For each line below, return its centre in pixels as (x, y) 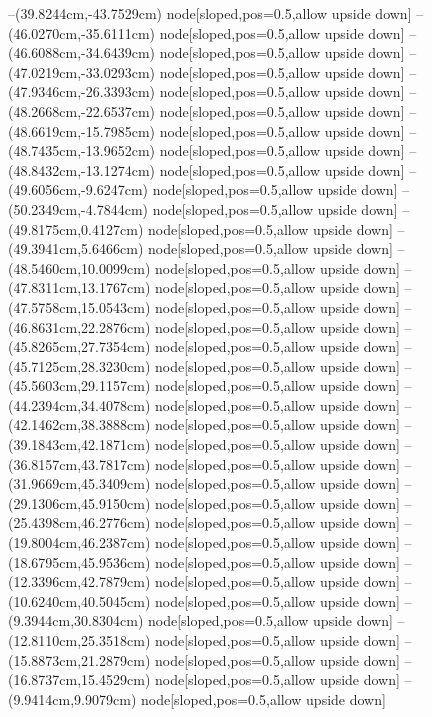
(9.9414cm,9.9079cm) (72, 698)
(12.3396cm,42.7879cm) (79, 581)
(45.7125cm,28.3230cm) (79, 365)
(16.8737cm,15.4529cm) (79, 679)
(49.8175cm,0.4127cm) (76, 228)
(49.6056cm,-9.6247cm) (78, 189)
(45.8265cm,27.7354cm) (79, 346)
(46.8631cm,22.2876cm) (79, 326)
